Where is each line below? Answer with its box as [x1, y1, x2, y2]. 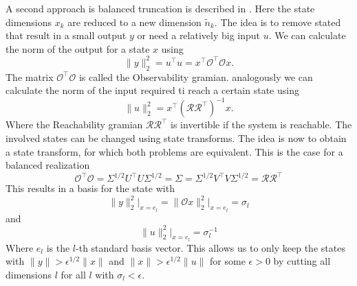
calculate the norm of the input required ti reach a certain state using [6, 83, 299, 97]
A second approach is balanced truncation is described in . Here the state [6, 1, 315, 15]
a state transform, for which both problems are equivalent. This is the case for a [6, 144, 343, 158]
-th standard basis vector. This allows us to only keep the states [76, 240, 345, 254]
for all [61, 267, 86, 282]
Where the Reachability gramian [6, 117, 143, 132]
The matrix [6, 69, 54, 84]
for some [210, 254, 246, 268]
